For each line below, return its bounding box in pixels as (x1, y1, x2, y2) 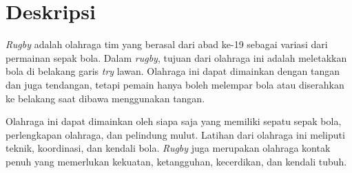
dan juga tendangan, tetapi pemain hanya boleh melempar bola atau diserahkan (6, 77, 344, 91)
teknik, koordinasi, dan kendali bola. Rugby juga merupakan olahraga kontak (6, 141, 331, 155)
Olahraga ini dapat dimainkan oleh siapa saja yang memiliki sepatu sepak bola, (6, 114, 342, 128)
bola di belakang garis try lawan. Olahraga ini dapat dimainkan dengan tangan (6, 64, 340, 78)
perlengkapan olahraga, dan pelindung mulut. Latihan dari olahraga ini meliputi (6, 127, 345, 141)
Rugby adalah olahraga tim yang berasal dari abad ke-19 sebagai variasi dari (6, 37, 328, 51)
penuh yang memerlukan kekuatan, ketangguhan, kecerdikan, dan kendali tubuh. (6, 154, 347, 168)
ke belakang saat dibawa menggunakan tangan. (6, 91, 205, 105)
